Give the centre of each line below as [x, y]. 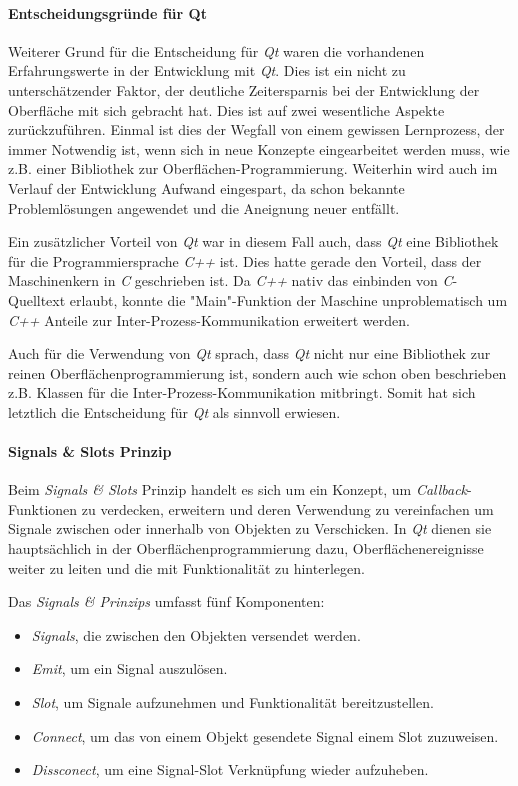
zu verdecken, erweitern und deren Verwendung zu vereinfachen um [287, 508]
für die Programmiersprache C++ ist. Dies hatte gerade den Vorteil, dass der [245, 260]
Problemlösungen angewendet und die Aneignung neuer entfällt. [204, 207]
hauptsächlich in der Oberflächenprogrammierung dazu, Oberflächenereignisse [246, 548]
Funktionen [43, 508]
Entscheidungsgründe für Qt [107, 12]
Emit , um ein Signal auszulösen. [129, 668]
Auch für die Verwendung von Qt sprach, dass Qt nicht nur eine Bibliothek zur [249, 353]
